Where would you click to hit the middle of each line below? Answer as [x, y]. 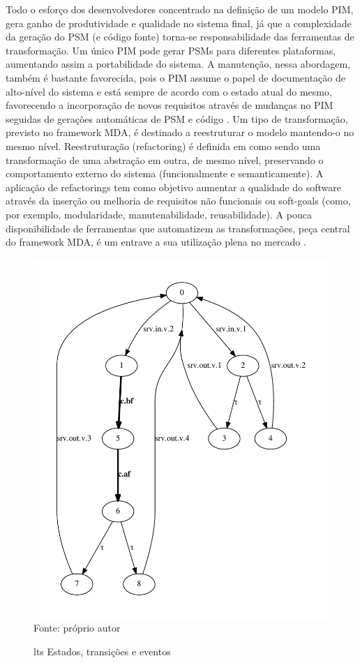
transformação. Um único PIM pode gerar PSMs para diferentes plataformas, [171, 50]
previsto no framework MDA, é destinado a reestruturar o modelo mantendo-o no [180, 132]
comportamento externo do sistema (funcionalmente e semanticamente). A [165, 173]
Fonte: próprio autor [77, 628]
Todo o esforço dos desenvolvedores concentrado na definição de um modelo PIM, [180, 9]
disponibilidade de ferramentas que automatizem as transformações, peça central [178, 228]
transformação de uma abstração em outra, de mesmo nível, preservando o [165, 159]
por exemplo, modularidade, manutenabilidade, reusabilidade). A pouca [159, 214]
